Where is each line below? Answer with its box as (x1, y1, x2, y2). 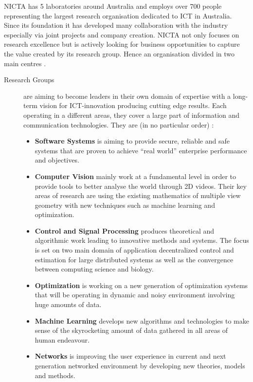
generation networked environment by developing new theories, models (35, 361, 245, 370)
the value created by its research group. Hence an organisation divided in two (4, 48, 235, 58)
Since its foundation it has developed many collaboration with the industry (4, 20, 228, 30)
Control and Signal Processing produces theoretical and (35, 225, 215, 236)
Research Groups (4, 74, 54, 85)
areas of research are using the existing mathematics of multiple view (35, 190, 241, 200)
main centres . (4, 58, 46, 68)
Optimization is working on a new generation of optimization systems (35, 280, 248, 290)
